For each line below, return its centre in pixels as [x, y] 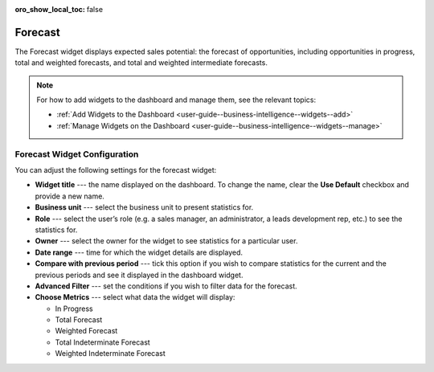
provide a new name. [70, 196]
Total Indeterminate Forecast [102, 342]
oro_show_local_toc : [50, 9]
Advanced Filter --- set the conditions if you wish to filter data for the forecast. [166, 286]
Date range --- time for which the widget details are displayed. [139, 252]
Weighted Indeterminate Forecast [111, 354]
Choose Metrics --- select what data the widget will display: [135, 297]
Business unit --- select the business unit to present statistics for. [144, 207]
